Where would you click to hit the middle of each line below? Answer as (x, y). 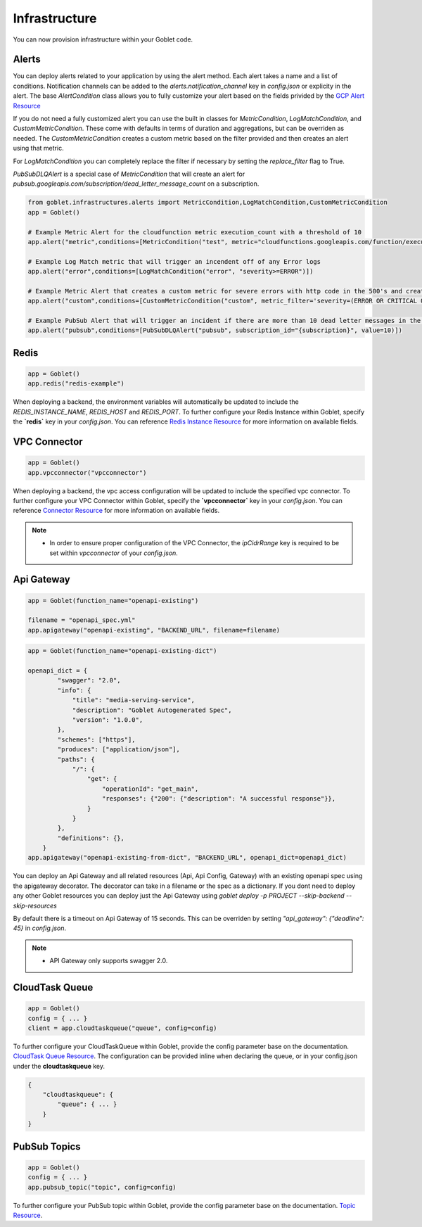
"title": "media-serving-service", (133, 700)
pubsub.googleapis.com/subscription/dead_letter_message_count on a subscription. (136, 184)
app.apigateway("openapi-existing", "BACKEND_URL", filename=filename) (154, 630)
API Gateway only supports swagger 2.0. (109, 961)
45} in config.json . (40, 928)
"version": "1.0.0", (108, 720)
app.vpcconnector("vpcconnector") (87, 472)
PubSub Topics (47, 1146)
